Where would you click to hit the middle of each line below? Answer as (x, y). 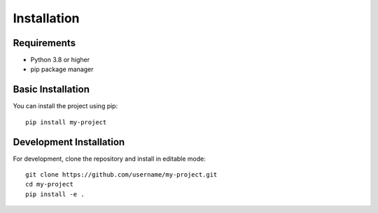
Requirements (44, 43)
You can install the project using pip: (65, 106)
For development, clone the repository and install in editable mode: (109, 159)
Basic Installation (51, 90)
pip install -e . (55, 194)
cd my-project (49, 184)
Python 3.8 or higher (60, 60)
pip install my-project (66, 122)
